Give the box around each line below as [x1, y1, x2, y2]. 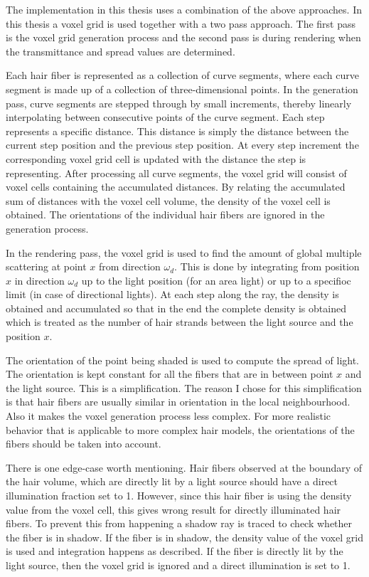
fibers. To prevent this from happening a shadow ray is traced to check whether [6, 516, 353, 531]
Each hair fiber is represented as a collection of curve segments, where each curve [6, 68, 359, 83]
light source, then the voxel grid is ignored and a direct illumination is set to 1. [6, 557, 351, 572]
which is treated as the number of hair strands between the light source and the [6, 314, 353, 329]
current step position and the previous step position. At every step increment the [6, 137, 359, 152]
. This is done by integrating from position [174, 259, 360, 274]
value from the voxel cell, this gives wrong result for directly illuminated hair [6, 502, 341, 517]
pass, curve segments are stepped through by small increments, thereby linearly [6, 95, 352, 110]
